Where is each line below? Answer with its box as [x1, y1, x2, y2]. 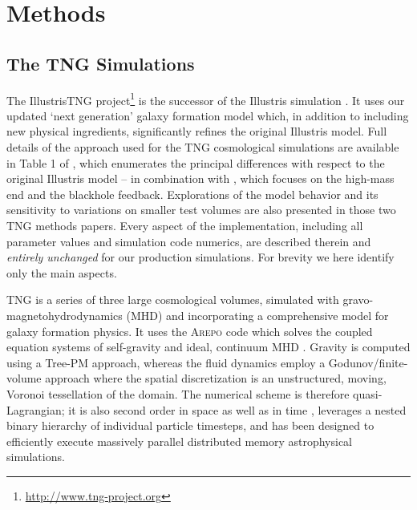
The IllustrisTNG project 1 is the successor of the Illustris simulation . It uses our [6, 89, 405, 108]
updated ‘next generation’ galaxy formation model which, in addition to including [6, 107, 409, 123]
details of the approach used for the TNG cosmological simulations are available [6, 139, 399, 156]
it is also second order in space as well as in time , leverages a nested [68, 401, 407, 418]
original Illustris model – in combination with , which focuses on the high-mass [6, 170, 395, 187]
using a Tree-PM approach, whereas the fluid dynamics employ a [6, 354, 326, 370]
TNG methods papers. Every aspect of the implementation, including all [6, 217, 363, 233]
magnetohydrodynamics [6, 306, 123, 323]
